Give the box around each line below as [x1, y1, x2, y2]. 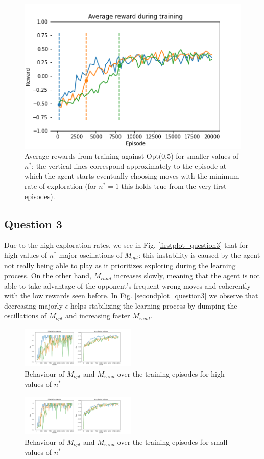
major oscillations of [59, 250, 122, 260]
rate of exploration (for [25, 181, 97, 191]
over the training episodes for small [117, 436, 228, 447]
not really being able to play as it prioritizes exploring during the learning [4, 260, 236, 271]
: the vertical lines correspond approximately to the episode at [32, 160, 227, 171]
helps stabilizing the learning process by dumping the [70, 300, 237, 311]
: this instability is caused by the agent [138, 250, 260, 260]
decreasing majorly [4, 300, 63, 311]
